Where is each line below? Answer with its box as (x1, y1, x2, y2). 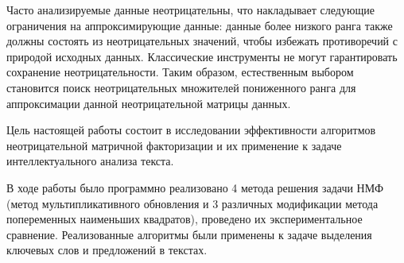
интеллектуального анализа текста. (6, 153, 174, 169)
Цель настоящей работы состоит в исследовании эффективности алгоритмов (6, 122, 376, 138)
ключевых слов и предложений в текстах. (6, 242, 208, 258)
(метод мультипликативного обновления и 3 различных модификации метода (6, 195, 379, 211)
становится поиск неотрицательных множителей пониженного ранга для (6, 79, 356, 95)
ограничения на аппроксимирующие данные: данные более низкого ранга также (6, 17, 393, 33)
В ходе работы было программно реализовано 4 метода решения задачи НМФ (6, 179, 384, 195)
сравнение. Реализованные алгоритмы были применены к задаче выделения (6, 226, 372, 242)
